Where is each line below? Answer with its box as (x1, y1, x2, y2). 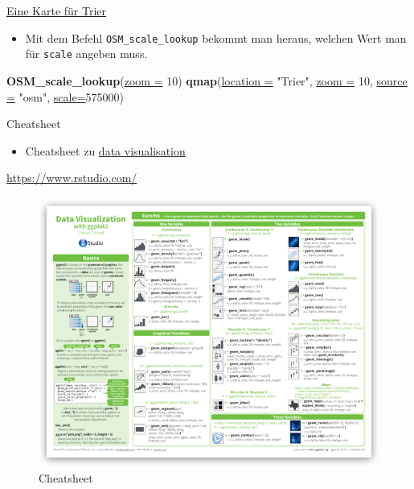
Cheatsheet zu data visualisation (25, 142, 186, 159)
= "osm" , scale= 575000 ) (6, 88, 124, 105)
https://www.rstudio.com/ (6, 169, 137, 186)
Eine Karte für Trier (6, 2, 107, 19)
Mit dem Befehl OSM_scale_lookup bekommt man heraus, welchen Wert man (25, 29, 407, 46)
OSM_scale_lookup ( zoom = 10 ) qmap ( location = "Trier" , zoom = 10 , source (6, 72, 408, 89)
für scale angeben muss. (25, 45, 148, 62)
